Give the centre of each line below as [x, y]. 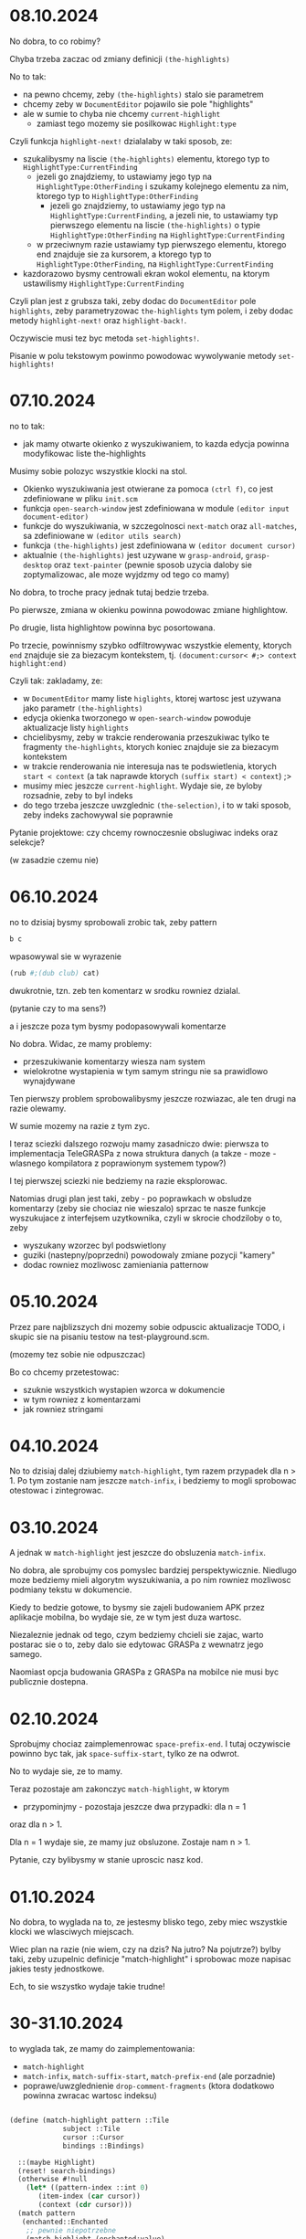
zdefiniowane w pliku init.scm [80, 498]
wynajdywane [49, 1081]
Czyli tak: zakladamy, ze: [56, 681]
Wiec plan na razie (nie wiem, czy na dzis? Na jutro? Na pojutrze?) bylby [145, 1949]
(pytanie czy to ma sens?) [58, 1008]
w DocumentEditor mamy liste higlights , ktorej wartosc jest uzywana [152, 698]
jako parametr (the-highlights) [83, 708]
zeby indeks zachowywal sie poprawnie [98, 815]
